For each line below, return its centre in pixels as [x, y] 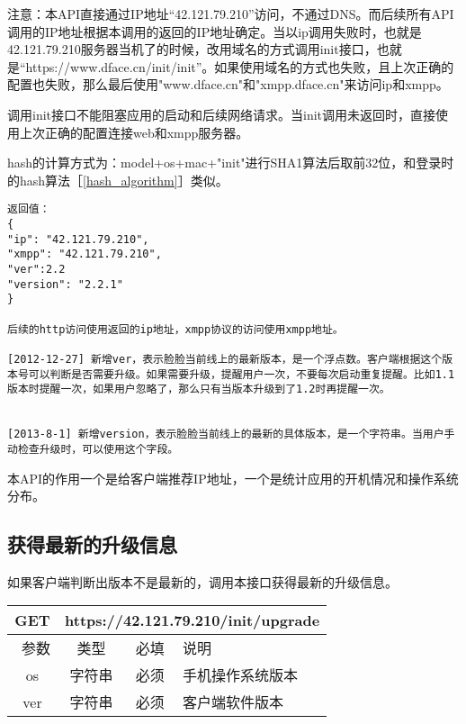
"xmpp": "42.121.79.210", [85, 254]
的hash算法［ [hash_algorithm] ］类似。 [118, 180]
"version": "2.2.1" [65, 284]
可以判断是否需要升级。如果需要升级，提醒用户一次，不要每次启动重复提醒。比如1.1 [242, 374]
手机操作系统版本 [240, 675]
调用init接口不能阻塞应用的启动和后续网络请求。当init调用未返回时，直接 [222, 114]
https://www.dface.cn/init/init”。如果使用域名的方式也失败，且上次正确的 [240, 66]
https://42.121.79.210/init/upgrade [193, 620]
